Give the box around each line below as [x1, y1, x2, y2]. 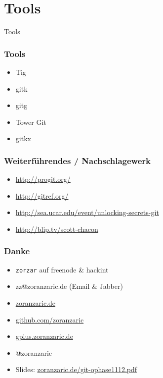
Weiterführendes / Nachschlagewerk [4, 154, 151, 166]
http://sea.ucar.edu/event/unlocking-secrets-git [15, 207, 159, 217]
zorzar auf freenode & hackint [15, 264, 109, 274]
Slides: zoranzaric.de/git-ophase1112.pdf [15, 364, 137, 375]
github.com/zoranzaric [15, 314, 84, 324]
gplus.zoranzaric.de [15, 331, 73, 341]
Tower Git [15, 116, 46, 127]
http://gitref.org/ [15, 190, 69, 201]
